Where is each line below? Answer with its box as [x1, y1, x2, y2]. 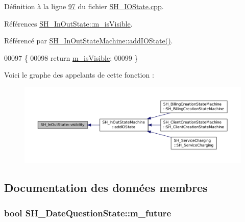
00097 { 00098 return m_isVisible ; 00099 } [4, 52, 138, 63]
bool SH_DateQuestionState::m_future [4, 206, 171, 219]
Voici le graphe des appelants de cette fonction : [4, 69, 154, 80]
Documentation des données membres [4, 180, 208, 195]
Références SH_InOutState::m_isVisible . [4, 18, 133, 29]
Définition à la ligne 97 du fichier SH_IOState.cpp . [4, 1, 164, 11]
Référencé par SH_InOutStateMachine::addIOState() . [4, 35, 173, 46]
